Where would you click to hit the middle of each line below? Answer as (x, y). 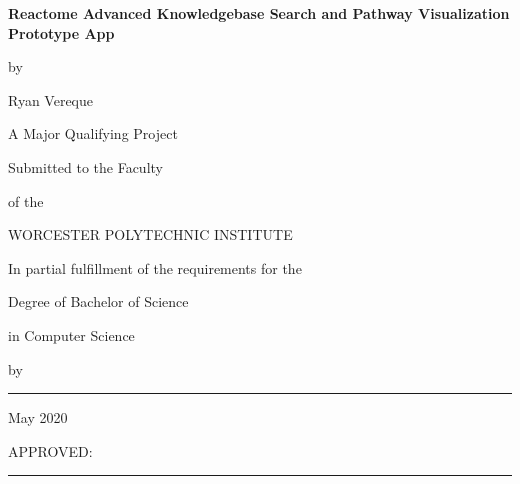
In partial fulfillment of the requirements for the (155, 267)
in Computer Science (71, 334)
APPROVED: (50, 450)
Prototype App (61, 32)
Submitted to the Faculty (85, 166)
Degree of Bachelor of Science (98, 301)
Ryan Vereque (51, 99)
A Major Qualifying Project (93, 133)
